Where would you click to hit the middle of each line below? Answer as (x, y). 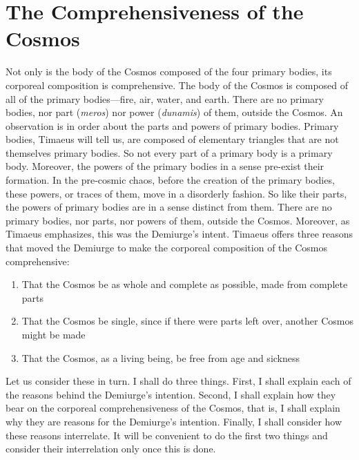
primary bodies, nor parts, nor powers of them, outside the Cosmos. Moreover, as (178, 220)
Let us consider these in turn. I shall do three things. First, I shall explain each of (178, 381)
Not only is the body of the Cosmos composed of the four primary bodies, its (169, 71)
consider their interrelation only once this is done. (111, 449)
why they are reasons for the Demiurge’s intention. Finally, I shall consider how (174, 421)
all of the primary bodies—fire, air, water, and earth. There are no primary (165, 98)
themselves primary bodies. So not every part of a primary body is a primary (169, 152)
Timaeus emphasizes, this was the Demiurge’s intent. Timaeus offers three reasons (179, 234)
